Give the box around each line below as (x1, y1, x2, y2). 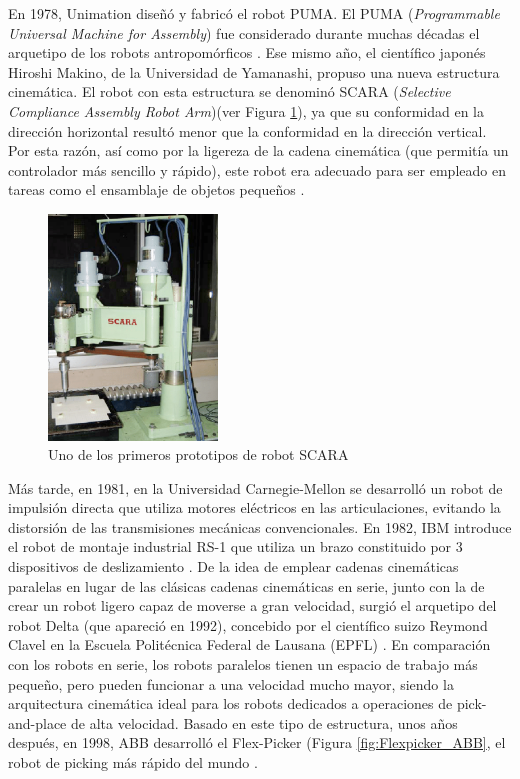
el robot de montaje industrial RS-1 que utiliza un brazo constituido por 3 (8, 536, 463, 557)
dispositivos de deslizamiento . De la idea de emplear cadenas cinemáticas (8, 556, 459, 577)
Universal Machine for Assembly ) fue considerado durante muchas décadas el (8, 22, 480, 43)
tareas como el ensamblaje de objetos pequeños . (8, 179, 305, 200)
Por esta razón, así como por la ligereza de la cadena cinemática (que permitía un (8, 140, 509, 161)
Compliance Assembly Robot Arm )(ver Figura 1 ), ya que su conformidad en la (8, 100, 485, 121)
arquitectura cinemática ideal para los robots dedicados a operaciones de (8, 693, 453, 714)
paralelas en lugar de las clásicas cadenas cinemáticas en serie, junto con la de (8, 575, 485, 596)
